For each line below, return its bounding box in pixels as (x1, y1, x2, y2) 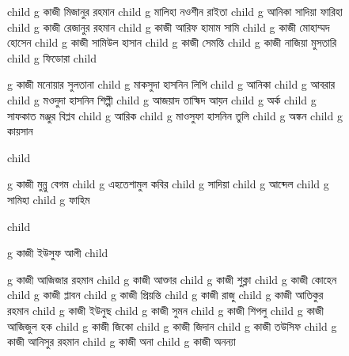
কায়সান (7, 123, 33, 139)
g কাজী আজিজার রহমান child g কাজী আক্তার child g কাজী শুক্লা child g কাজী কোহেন (7, 271, 337, 287)
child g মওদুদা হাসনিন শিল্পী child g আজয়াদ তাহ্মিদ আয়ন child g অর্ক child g (7, 91, 317, 108)
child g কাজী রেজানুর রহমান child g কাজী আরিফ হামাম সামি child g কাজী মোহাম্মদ (7, 18, 330, 35)
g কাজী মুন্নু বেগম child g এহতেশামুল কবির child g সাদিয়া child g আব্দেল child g (7, 176, 329, 192)
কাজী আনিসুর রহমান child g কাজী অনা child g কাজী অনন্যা (7, 333, 236, 350)
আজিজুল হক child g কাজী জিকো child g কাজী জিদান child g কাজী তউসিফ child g (7, 317, 337, 334)
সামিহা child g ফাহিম (7, 191, 90, 207)
